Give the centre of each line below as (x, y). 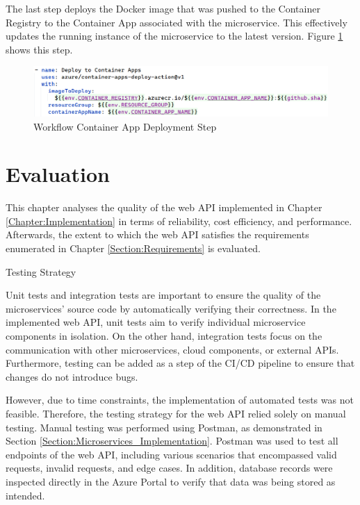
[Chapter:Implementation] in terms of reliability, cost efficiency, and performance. (179, 221)
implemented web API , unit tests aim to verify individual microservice (156, 322)
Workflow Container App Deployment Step (125, 126)
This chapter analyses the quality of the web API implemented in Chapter (164, 207)
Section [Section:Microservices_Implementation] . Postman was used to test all (172, 441)
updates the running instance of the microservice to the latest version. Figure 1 (174, 36)
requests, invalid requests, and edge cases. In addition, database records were (169, 468)
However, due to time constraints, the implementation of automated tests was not (180, 400)
